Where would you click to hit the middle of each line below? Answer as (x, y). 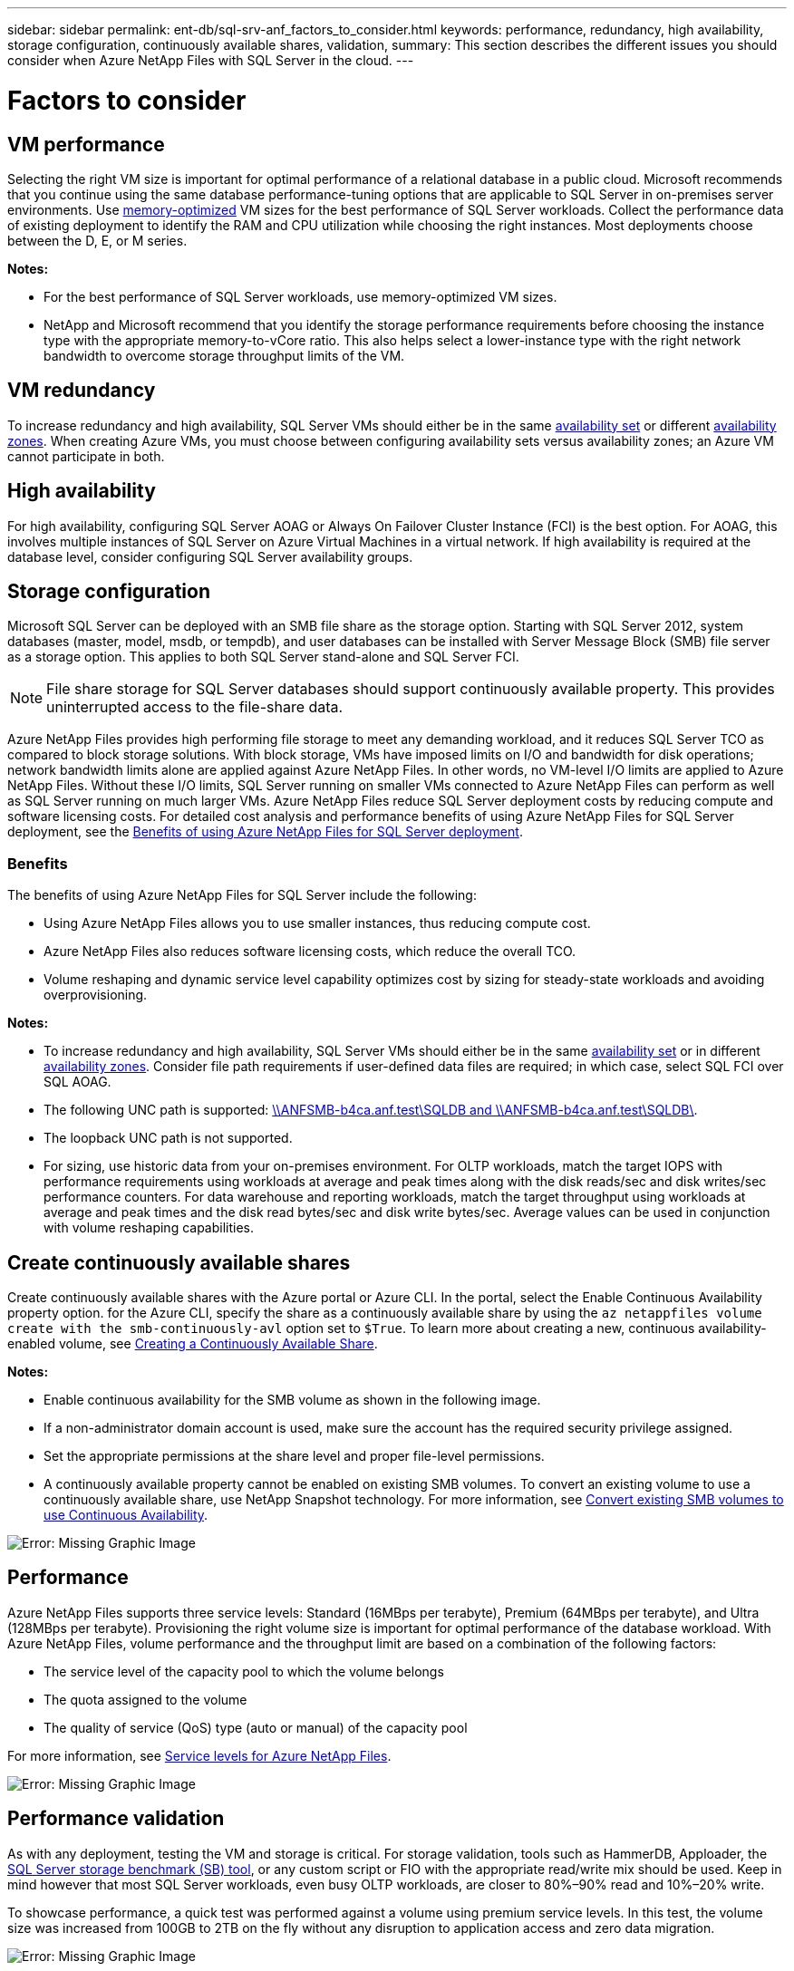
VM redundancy (82, 391)
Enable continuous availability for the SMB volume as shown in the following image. (292, 1400)
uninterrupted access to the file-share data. (195, 707)
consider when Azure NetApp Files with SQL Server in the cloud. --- (211, 60)
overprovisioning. (96, 995)
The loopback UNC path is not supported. (168, 1138)
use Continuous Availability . (126, 1515)
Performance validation (116, 1819)
